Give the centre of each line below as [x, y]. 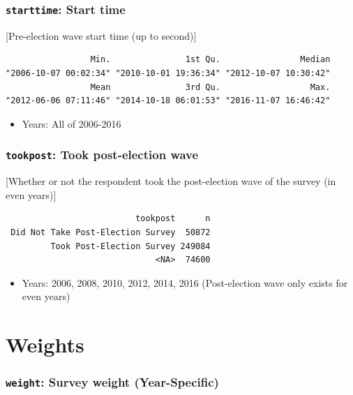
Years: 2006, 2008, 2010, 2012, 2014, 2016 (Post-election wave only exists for [185, 282]
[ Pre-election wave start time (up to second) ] [101, 35]
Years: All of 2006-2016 [72, 123]
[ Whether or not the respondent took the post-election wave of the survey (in [171, 181]
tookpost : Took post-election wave [102, 155]
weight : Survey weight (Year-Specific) [112, 382]
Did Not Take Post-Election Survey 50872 [111, 232]
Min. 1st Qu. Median [210, 60]
